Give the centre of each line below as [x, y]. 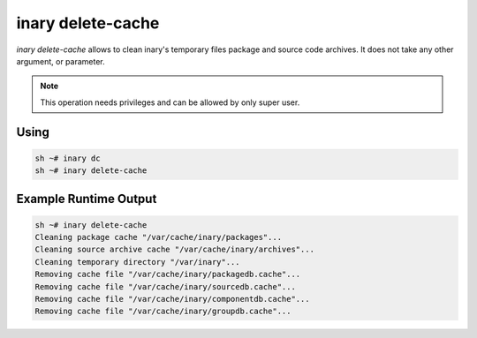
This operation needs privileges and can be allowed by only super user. [170, 102]
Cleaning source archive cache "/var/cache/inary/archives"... [175, 250]
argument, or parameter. [61, 61]
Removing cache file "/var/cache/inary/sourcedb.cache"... [165, 286]
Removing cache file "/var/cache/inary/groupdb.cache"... [163, 312]
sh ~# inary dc [68, 158]
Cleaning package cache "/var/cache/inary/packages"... [159, 237]
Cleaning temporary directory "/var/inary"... [137, 262]
